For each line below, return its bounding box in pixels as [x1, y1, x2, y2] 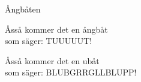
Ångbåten [5, 3, 41, 15]
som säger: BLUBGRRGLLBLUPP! [5, 66, 137, 78]
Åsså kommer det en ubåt [5, 54, 100, 67]
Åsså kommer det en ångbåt [5, 23, 108, 35]
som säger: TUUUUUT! [5, 34, 92, 47]
